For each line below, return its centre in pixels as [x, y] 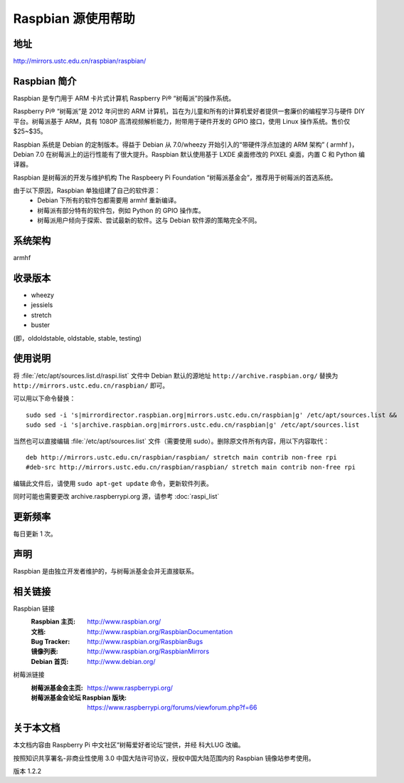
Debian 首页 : [50, 661]
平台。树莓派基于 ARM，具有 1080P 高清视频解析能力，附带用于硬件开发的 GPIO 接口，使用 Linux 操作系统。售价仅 [182, 121]
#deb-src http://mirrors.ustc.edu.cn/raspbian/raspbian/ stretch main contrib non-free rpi [191, 467]
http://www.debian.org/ [121, 661]
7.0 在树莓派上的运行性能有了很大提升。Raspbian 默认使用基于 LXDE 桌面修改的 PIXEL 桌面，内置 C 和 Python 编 [201, 154]
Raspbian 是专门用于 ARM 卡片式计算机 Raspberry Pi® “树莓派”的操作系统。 [124, 98]
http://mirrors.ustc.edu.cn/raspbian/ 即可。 [91, 385]
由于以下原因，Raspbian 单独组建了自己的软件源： [87, 191]
